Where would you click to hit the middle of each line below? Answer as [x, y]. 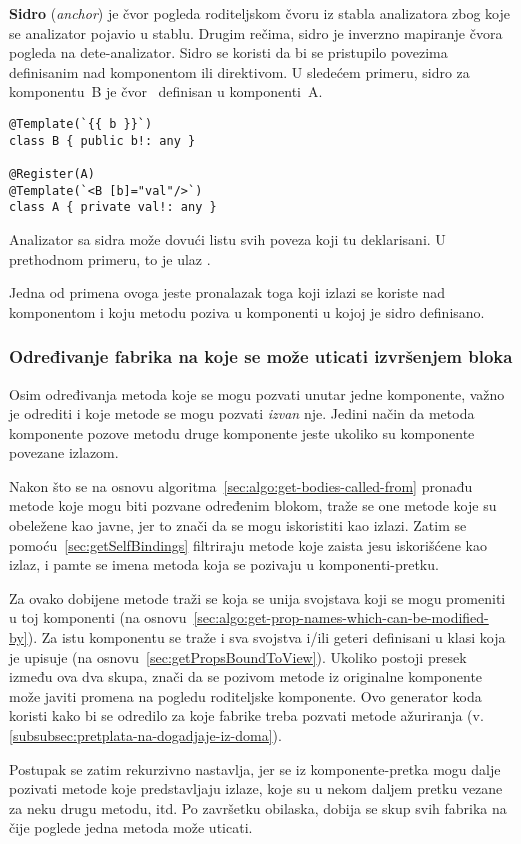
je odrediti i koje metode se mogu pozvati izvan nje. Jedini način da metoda [242, 413]
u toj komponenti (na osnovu [98, 617]
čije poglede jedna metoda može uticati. [131, 827]
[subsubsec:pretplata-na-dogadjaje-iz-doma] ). [145, 735]
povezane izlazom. [64, 452]
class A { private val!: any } [113, 207]
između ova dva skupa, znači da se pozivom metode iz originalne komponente [246, 676]
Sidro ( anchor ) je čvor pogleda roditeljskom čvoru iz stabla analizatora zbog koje [259, 13]
